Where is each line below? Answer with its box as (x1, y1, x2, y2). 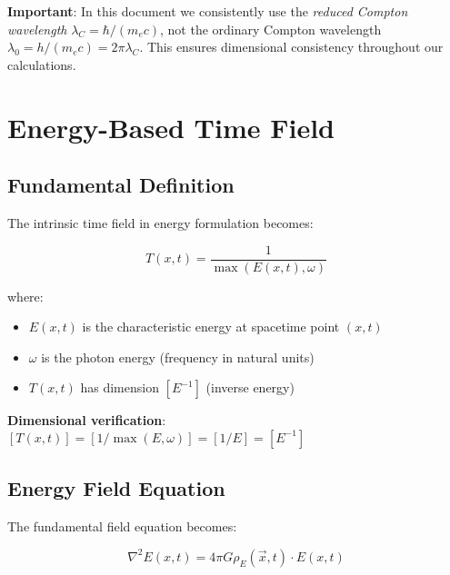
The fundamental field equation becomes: (7, 517, 237, 536)
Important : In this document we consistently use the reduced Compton (7, 2, 408, 20)
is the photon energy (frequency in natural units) (41, 347, 315, 366)
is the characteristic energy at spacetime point (82, 317, 340, 336)
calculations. (7, 55, 76, 74)
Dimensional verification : (7, 411, 166, 430)
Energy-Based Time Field (7, 108, 335, 145)
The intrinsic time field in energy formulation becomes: (7, 213, 314, 232)
